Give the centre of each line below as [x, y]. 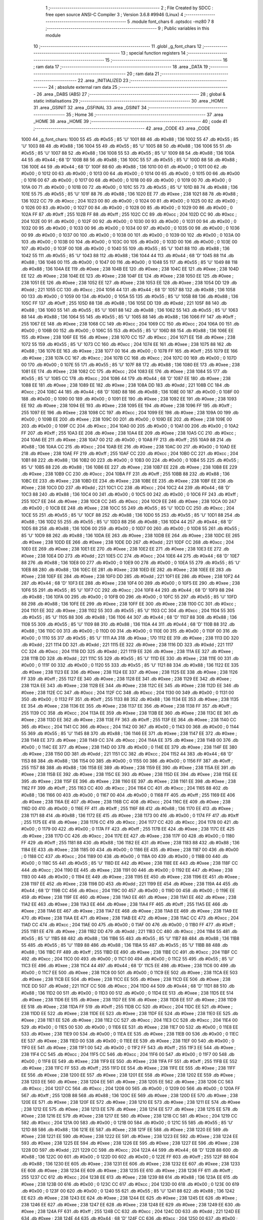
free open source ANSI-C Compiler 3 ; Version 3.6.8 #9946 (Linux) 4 [114, 15]
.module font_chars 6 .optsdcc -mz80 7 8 [172, 21]
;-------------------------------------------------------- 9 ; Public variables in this [127, 28]
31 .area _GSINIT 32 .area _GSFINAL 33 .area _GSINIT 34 [90, 108]
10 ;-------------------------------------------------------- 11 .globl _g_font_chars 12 [117, 46]
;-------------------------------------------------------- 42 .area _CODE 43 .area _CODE [122, 128]
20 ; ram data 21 [143, 74]
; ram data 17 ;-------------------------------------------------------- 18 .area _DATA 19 [121, 67]
